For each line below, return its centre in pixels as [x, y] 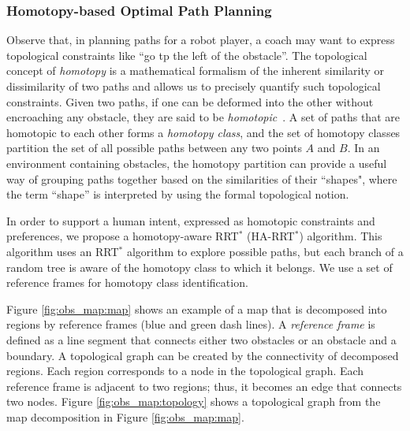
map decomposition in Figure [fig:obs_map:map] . [125, 416]
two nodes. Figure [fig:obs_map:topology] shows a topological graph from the [194, 401]
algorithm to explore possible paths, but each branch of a [265, 251]
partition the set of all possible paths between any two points [154, 148]
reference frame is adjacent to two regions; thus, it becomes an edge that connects [204, 386]
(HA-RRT [271, 236]
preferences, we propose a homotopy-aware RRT [123, 236]
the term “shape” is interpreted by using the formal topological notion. [178, 194]
